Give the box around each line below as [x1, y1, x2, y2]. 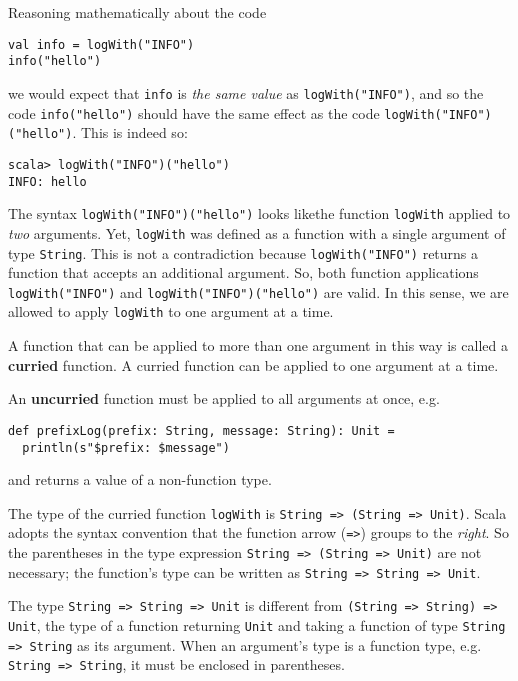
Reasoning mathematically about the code [8, 2, 267, 22]
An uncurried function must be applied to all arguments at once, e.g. [8, 388, 440, 409]
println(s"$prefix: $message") [22, 440, 230, 455]
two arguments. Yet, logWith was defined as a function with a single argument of [8, 222, 506, 243]
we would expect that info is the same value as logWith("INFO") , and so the [8, 82, 484, 103]
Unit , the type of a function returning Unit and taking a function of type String [8, 615, 506, 636]
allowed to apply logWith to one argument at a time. [8, 301, 334, 322]
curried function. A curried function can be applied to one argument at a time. [8, 354, 499, 375]
